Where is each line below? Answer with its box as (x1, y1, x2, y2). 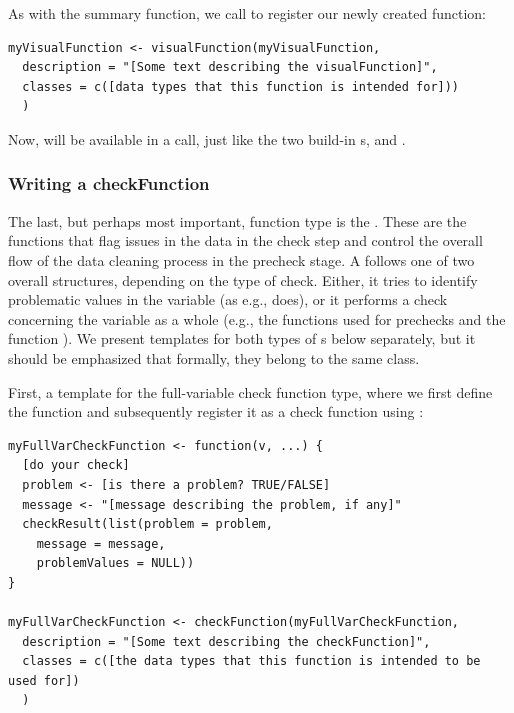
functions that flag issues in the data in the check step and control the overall (8, 230, 483, 251)
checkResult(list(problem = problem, (22, 517, 273, 532)
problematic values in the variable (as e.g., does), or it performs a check (8, 289, 448, 310)
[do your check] (22, 458, 130, 473)
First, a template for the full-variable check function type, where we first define (8, 381, 493, 402)
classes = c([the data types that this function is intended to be (22, 654, 481, 669)
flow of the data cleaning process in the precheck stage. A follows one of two (8, 249, 475, 270)
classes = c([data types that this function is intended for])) (22, 79, 460, 94)
